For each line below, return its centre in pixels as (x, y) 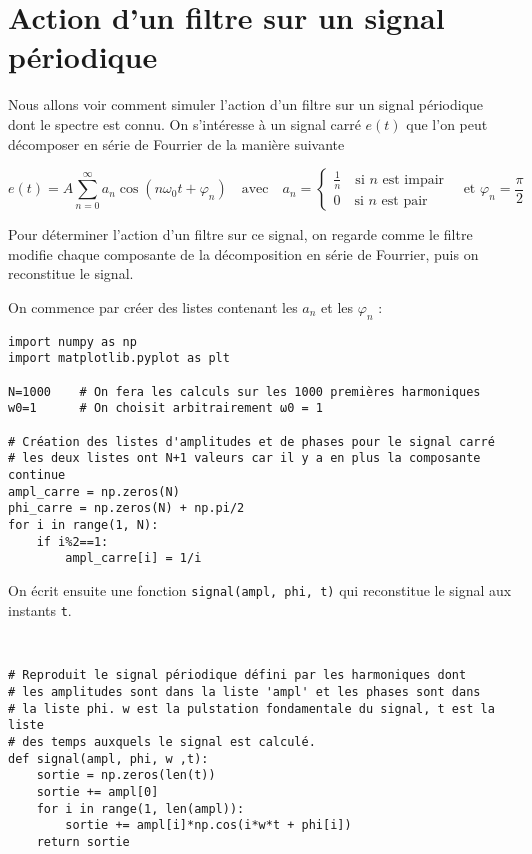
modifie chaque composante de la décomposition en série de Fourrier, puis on (243, 253)
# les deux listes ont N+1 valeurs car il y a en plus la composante (244, 458)
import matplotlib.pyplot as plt (119, 358)
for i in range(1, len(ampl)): (140, 808)
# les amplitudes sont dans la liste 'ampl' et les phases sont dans (244, 692)
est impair (413, 179)
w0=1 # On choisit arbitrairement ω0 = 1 (165, 408)
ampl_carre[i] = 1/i (133, 558)
